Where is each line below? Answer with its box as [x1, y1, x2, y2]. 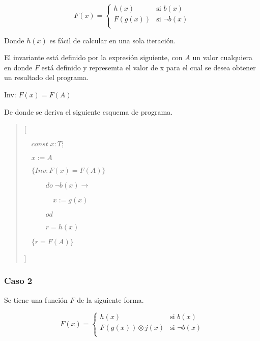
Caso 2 [4, 274, 33, 287]
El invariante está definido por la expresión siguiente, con [4, 52, 183, 63]
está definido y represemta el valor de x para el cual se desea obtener [41, 62, 256, 72]
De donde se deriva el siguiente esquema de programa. [4, 106, 173, 117]
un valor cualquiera [192, 52, 252, 63]
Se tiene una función [4, 294, 68, 305]
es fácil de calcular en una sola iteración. [49, 35, 176, 45]
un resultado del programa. [4, 72, 89, 83]
